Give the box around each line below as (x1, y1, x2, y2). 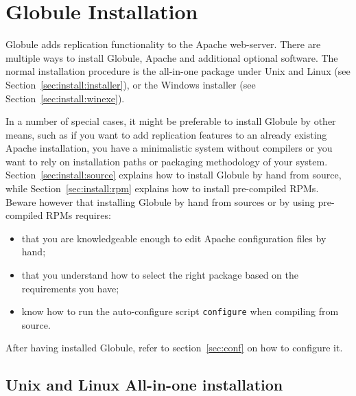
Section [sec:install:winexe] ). (5, 91, 125, 105)
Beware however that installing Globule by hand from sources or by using (5, 194, 315, 209)
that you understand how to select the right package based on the (21, 268, 298, 282)
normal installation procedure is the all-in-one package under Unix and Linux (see (5, 64, 351, 78)
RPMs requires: (46, 208, 111, 222)
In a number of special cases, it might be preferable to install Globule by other (5, 114, 336, 128)
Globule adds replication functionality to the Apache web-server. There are (5, 37, 321, 51)
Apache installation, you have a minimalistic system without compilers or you (5, 141, 333, 155)
